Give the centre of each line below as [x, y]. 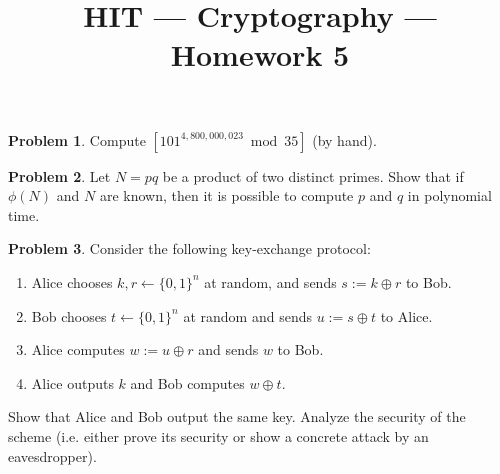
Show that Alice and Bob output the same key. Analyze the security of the [237, 416]
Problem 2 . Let [59, 175]
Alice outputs [72, 382]
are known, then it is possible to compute [226, 195]
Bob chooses [69, 315]
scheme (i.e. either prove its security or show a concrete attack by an [218, 435]
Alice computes [78, 349]
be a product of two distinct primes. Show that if [313, 175]
